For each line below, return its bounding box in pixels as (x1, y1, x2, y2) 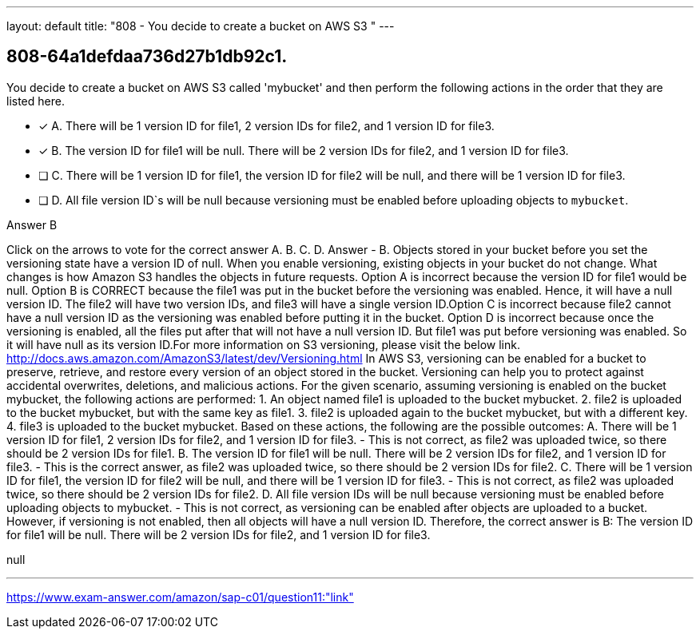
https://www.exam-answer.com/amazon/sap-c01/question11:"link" (6, 589, 354, 604)
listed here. (6, 93, 65, 108)
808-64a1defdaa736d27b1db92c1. (6, 46, 288, 67)
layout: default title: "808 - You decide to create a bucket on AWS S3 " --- (6, 19, 395, 33)
